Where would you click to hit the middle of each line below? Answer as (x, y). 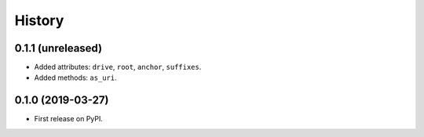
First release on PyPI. (69, 119)
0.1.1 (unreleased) (58, 48)
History (39, 20)
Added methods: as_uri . (75, 78)
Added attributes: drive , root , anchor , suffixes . (118, 67)
